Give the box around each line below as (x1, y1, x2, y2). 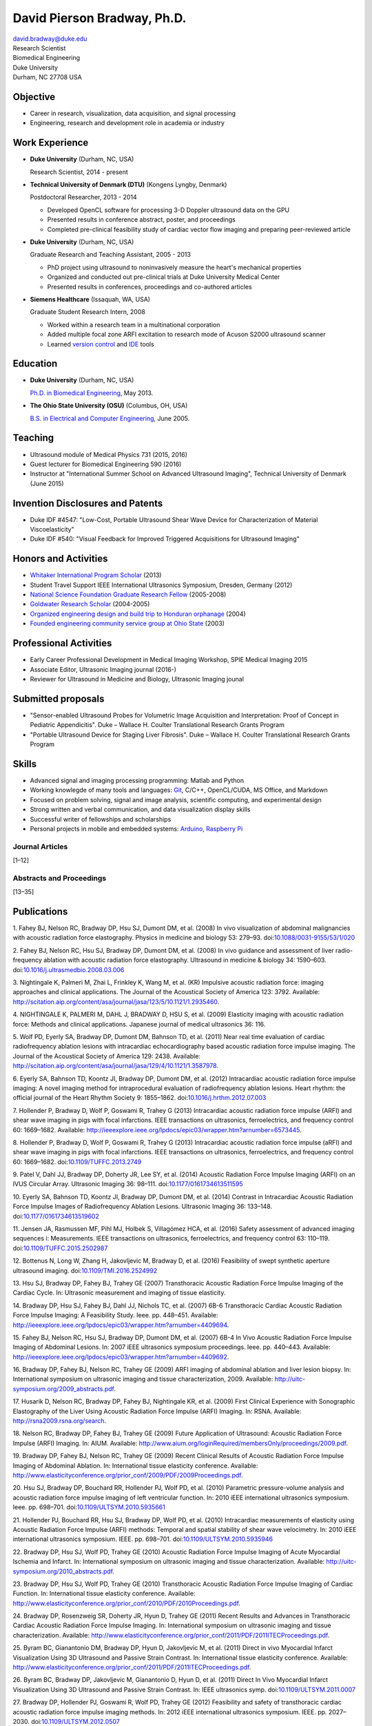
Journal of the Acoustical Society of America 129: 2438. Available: (12, 1051, 201, 1060)
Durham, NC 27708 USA (12, 73, 82, 81)
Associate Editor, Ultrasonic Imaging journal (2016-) (30, 665, 177, 673)
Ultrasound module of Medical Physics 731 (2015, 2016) (30, 450, 188, 458)
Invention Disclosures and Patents (12, 497, 163, 509)
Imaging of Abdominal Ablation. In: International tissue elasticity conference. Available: (12, 1461, 258, 1470)
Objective (12, 90, 56, 103)
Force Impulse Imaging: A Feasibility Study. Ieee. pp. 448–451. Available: (12, 1311, 218, 1319)
